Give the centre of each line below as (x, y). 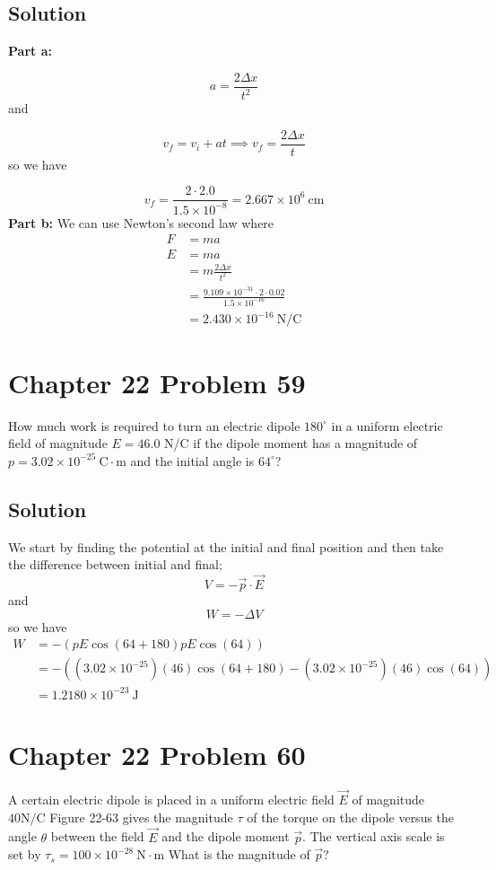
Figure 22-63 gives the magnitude (141, 817)
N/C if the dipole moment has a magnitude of (291, 443)
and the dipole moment (226, 836)
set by (25, 854)
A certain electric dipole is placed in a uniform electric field (171, 800)
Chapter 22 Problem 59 (157, 382)
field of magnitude (58, 443)
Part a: (30, 51)
